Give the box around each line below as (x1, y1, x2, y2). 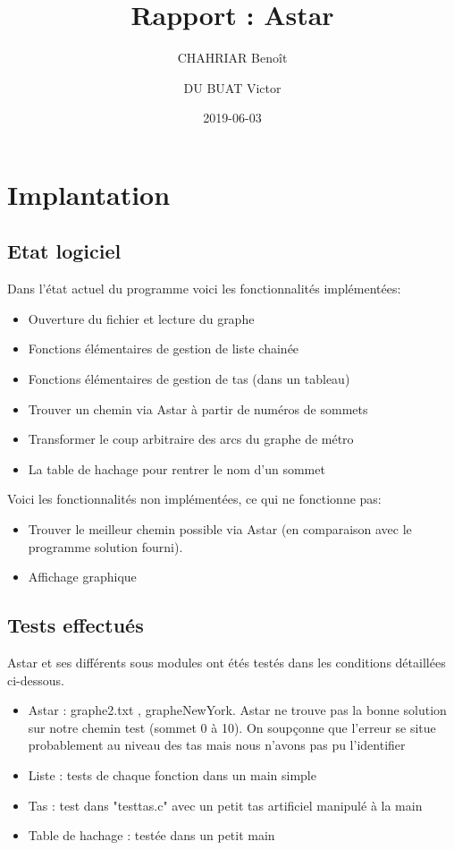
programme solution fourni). (28, 537, 183, 556)
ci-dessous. (7, 670, 64, 689)
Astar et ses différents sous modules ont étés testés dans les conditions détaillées (7, 653, 446, 672)
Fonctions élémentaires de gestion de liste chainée (28, 339, 299, 358)
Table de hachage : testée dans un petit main (28, 826, 275, 845)
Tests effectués (7, 611, 144, 639)
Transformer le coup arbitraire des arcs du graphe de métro (28, 429, 354, 448)
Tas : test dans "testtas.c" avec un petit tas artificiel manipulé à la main (28, 795, 423, 814)
